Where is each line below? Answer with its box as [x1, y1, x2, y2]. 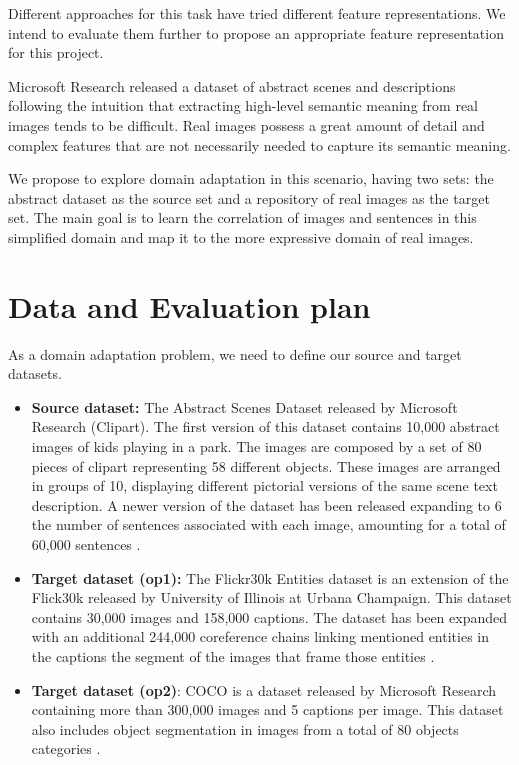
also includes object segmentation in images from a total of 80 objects [31, 718, 459, 739]
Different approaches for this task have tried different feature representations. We [8, 3, 506, 23]
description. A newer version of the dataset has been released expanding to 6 [31, 494, 502, 515]
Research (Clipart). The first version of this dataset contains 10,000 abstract [31, 416, 500, 437]
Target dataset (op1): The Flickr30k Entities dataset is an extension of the [31, 567, 509, 588]
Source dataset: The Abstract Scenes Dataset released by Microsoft [31, 396, 458, 417]
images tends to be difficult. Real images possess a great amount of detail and [8, 114, 485, 135]
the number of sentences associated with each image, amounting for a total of [31, 514, 506, 535]
